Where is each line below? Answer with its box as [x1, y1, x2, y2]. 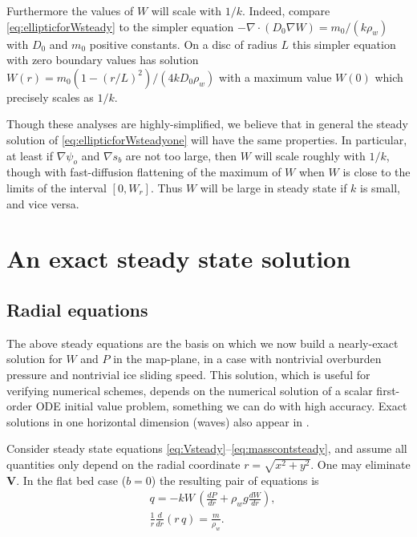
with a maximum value [219, 68, 332, 85]
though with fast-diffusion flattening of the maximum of [6, 164, 281, 180]
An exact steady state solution [6, 242, 351, 275]
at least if [6, 147, 54, 164]
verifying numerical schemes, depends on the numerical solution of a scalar [6, 382, 373, 398]
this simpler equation [292, 35, 396, 52]
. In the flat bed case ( [16, 471, 127, 488]
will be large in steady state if [200, 179, 347, 196]
